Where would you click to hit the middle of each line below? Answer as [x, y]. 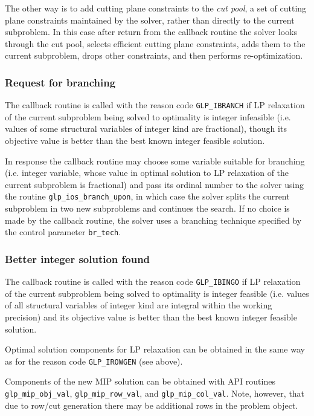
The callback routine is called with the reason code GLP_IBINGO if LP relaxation [153, 281]
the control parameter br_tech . [63, 232]
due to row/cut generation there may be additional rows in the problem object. [152, 405]
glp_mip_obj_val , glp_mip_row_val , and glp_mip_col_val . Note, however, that [155, 393]
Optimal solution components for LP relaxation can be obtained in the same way [155, 349]
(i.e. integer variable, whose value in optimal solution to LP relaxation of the [147, 173]
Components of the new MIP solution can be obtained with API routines [140, 381]
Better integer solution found [78, 258]
